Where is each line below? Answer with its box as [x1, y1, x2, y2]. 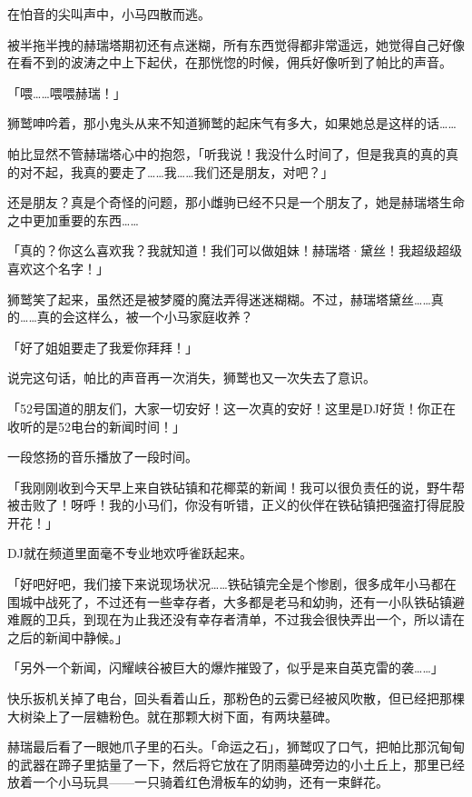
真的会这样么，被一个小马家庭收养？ [36, 307, 253, 326]
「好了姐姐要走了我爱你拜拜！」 [7, 337, 198, 356]
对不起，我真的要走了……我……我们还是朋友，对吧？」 [19, 162, 334, 181]
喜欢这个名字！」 [7, 258, 109, 277]
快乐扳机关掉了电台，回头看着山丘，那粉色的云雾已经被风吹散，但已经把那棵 [7, 689, 465, 708]
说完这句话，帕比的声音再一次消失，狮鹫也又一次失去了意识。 [7, 368, 376, 387]
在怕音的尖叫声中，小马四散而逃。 [7, 5, 211, 23]
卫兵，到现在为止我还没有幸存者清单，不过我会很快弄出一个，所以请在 [44, 610, 465, 629]
